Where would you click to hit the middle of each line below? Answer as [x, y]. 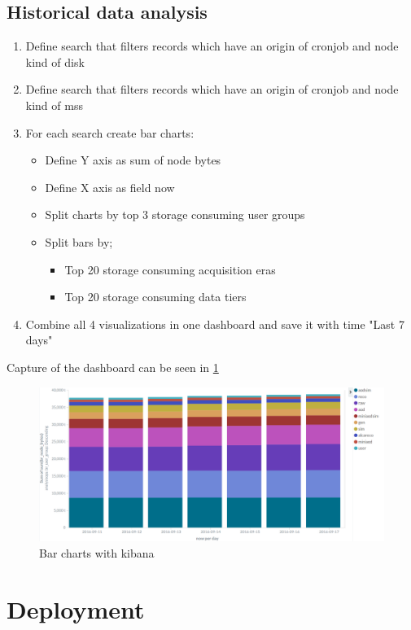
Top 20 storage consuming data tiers [155, 297]
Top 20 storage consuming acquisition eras [170, 269]
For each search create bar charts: [110, 132]
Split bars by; [79, 241]
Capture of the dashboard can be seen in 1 [113, 367]
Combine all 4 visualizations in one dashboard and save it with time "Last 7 [215, 324]
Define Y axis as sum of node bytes [133, 160]
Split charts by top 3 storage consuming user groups [175, 214]
